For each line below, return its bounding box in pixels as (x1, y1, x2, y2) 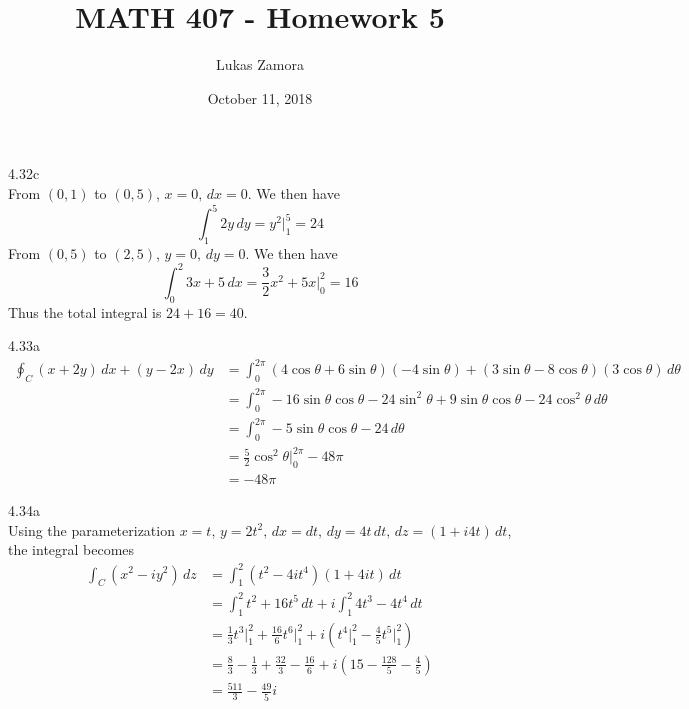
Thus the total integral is (8, 301, 162, 322)
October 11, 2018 (207, 87, 313, 108)
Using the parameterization (8, 519, 175, 540)
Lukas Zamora (216, 54, 304, 75)
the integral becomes (8, 539, 135, 560)
